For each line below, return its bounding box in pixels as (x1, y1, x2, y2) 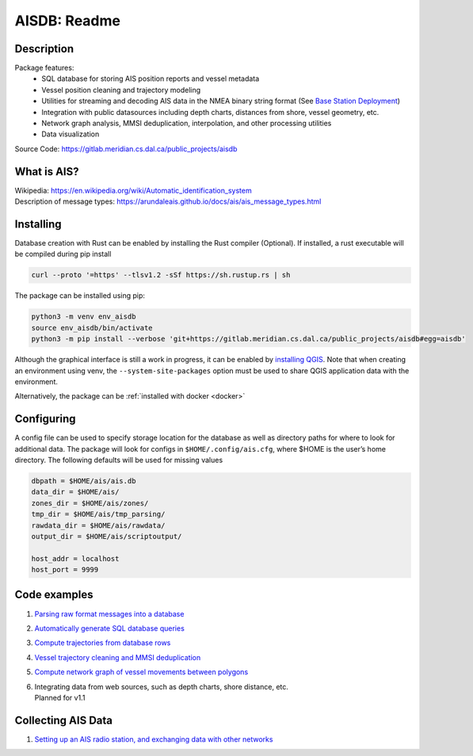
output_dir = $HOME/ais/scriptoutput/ (31, 532, 182, 540)
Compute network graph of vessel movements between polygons (34, 667, 249, 677)
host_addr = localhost (31, 554, 120, 563)
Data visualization (41, 129, 100, 139)
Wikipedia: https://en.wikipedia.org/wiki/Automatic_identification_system (14, 185, 253, 195)
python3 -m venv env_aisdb (31, 312, 136, 321)
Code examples (14, 588, 93, 601)
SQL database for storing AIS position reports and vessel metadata (41, 74, 260, 83)
